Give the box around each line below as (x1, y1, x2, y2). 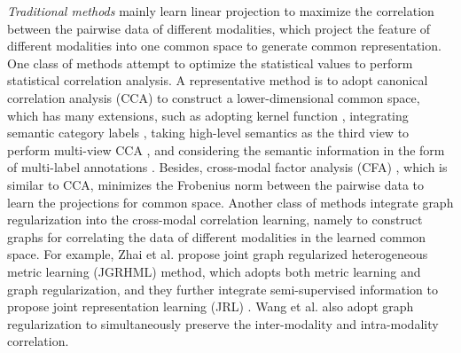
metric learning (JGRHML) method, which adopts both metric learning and (7, 262, 421, 280)
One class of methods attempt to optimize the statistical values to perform (7, 53, 413, 72)
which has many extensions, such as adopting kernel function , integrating (7, 106, 409, 124)
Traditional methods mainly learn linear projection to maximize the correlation (7, 2, 434, 20)
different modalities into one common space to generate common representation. (7, 36, 441, 55)
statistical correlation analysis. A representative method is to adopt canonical (7, 71, 428, 90)
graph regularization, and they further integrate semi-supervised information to (7, 279, 438, 298)
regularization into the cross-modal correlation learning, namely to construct (7, 210, 423, 229)
